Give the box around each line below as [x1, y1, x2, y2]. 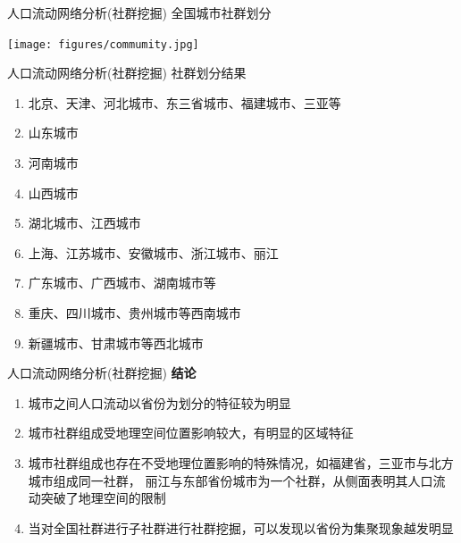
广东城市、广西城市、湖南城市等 [28, 273, 216, 292]
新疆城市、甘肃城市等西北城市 [28, 333, 204, 352]
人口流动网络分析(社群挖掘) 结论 [7, 363, 197, 382]
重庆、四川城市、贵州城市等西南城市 [28, 304, 241, 322]
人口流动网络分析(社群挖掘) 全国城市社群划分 [7, 4, 272, 21]
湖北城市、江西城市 [28, 213, 141, 232]
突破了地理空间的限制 [40, 489, 166, 507]
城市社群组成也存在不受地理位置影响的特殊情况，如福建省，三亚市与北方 [28, 453, 454, 472]
